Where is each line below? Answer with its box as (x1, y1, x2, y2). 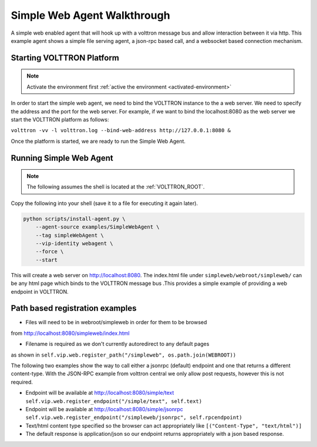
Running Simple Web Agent (11, 153, 114, 163)
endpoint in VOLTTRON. (11, 288, 69, 295)
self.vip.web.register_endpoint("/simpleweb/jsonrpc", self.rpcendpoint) (25, 414, 243, 421)
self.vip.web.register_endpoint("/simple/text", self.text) (25, 398, 203, 405)
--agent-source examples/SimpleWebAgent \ (35, 224, 160, 230)
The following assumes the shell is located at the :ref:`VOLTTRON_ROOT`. (26, 183, 205, 190)
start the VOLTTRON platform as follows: (11, 116, 109, 123)
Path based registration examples (11, 303, 137, 314)
